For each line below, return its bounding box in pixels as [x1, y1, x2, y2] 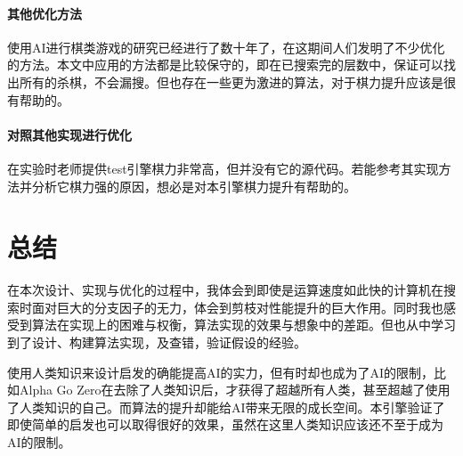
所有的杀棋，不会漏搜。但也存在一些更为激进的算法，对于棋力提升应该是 [19, 72, 443, 91]
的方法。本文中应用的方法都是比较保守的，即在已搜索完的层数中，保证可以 [7, 55, 443, 74]
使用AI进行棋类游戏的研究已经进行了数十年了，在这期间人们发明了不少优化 [7, 37, 445, 56]
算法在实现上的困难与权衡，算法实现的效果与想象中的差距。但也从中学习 [31, 315, 456, 334]
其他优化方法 [7, 4, 82, 22]
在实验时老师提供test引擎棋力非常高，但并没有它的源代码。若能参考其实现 [7, 159, 439, 177]
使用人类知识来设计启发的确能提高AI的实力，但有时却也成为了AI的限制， [7, 362, 435, 381]
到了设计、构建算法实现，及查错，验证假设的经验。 [7, 333, 306, 352]
